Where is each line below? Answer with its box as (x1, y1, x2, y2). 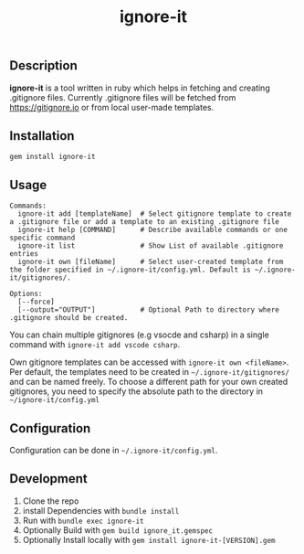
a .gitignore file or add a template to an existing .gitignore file (9, 218, 280, 227)
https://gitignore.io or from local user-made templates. (9, 101, 215, 112)
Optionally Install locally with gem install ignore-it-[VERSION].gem (22, 534, 276, 545)
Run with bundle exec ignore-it (22, 515, 144, 526)
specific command (9, 233, 76, 243)
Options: (9, 290, 43, 299)
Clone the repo (22, 495, 79, 506)
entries (9, 250, 39, 259)
